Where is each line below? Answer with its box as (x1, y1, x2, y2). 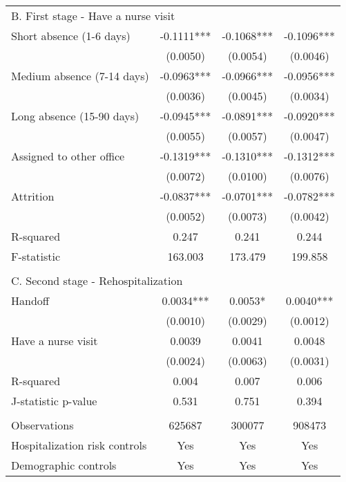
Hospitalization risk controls (11, 437, 147, 453)
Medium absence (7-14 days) (11, 68, 149, 84)
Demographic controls (11, 457, 117, 473)
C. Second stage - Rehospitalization (11, 272, 183, 288)
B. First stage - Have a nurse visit (11, 8, 175, 24)
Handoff (11, 293, 50, 308)
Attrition (11, 188, 55, 204)
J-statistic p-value (11, 393, 97, 409)
